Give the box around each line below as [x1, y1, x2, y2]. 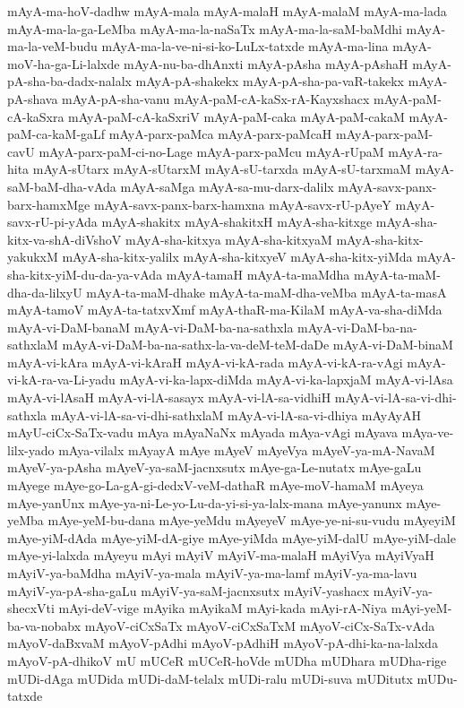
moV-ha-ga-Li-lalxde [7, 54, 120, 73]
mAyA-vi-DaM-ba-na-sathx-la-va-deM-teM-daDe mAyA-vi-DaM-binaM [62, 335, 453, 354]
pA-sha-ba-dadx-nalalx [7, 72, 132, 91]
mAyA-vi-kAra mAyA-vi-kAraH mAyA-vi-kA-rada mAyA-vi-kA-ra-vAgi [7, 352, 403, 371]
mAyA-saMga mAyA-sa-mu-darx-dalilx [120, 177, 334, 195]
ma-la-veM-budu [7, 37, 98, 56]
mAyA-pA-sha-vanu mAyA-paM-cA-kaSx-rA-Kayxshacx [62, 89, 370, 108]
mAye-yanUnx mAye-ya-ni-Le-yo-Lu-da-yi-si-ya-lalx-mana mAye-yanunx [7, 493, 402, 512]
